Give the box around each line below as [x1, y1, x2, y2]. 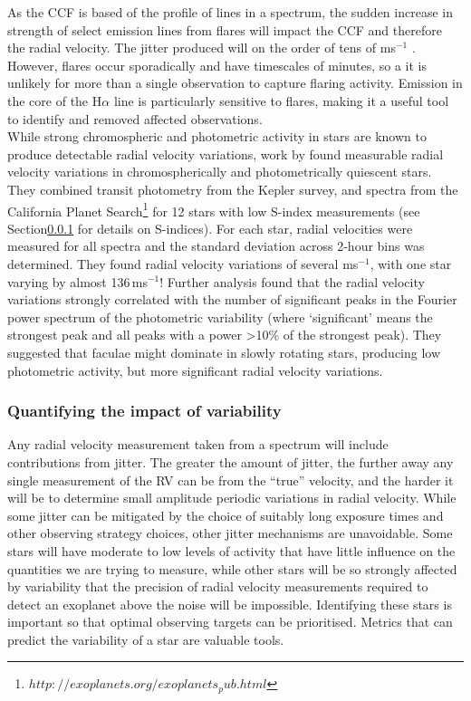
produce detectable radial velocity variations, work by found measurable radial [7, 144, 444, 163]
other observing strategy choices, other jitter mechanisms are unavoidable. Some [7, 523, 453, 543]
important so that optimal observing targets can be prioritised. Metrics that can [7, 612, 453, 631]
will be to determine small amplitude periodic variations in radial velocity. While [7, 488, 457, 507]
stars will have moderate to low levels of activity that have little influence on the [7, 541, 456, 560]
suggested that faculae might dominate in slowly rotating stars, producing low [7, 342, 441, 361]
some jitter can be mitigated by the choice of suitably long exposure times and [7, 505, 444, 524]
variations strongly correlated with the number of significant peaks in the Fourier [7, 290, 457, 309]
